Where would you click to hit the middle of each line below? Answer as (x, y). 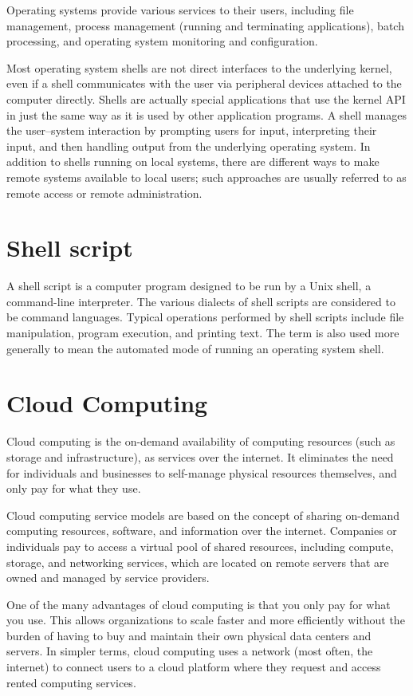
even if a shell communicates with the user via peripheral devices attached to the (204, 83)
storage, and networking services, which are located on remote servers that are (198, 562)
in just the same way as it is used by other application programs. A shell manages (206, 114)
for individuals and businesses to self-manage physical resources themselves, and (202, 472)
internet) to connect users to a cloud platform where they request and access (194, 667)
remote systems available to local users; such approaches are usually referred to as (206, 177)
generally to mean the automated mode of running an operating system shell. (195, 348)
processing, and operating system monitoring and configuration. (162, 41)
